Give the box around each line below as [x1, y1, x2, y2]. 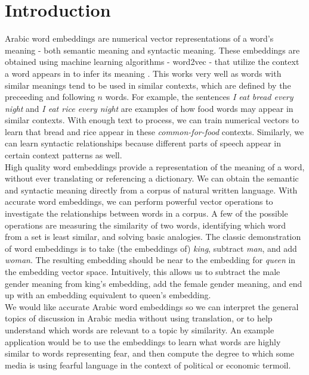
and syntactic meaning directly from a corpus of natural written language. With [5, 183, 298, 196]
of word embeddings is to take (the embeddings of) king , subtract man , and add [5, 242, 297, 254]
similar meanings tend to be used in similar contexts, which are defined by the [5, 79, 291, 91]
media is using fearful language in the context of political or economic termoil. [5, 358, 291, 371]
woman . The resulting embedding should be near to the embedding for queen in [5, 254, 296, 266]
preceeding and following [5, 90, 95, 103]
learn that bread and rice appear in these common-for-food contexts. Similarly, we [5, 125, 304, 137]
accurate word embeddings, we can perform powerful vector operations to [5, 195, 273, 208]
